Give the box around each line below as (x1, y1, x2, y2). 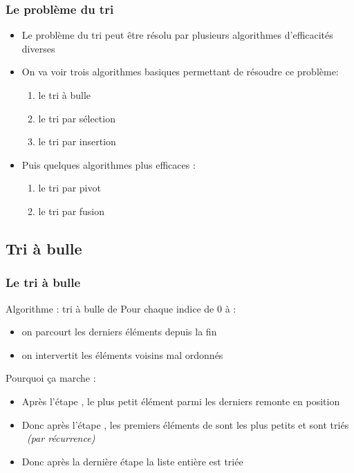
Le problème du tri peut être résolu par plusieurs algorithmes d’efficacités (21, 28, 333, 42)
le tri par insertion (38, 134, 116, 149)
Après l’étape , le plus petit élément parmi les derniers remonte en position (21, 393, 340, 408)
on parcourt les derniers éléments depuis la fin (21, 324, 217, 339)
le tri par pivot (38, 180, 101, 195)
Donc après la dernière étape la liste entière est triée (21, 454, 243, 468)
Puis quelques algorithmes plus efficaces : (21, 157, 196, 171)
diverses (21, 41, 55, 55)
